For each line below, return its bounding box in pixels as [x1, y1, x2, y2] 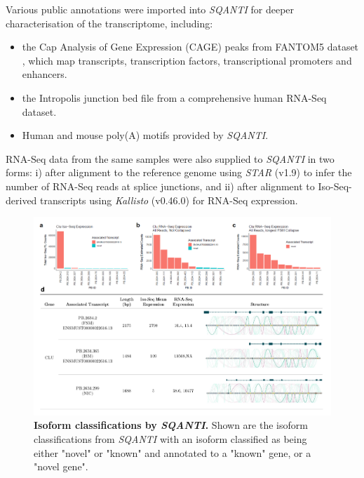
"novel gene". [34, 459, 88, 474]
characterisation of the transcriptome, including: [6, 15, 213, 30]
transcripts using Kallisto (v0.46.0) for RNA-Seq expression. [40, 192, 298, 207]
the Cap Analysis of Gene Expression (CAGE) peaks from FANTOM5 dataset [22, 39, 359, 54]
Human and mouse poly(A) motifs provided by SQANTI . [22, 128, 269, 142]
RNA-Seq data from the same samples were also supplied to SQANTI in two [6, 151, 335, 166]
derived [6, 192, 37, 207]
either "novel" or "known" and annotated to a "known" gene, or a [34, 445, 311, 460]
